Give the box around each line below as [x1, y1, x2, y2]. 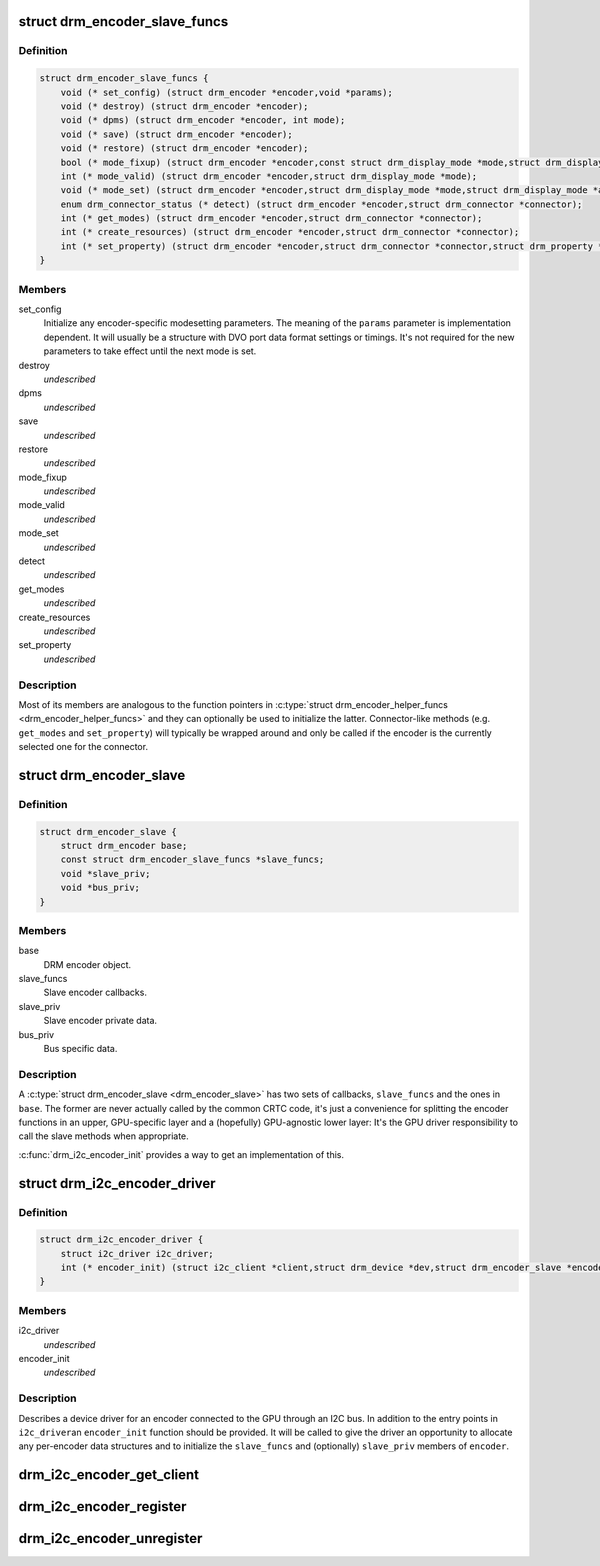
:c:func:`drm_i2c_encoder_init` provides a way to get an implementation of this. [18, 1148, 345, 1160]
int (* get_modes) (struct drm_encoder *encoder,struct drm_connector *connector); [60, 213, 483, 224]
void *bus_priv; [60, 882, 140, 894]
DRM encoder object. [43, 958, 132, 970]
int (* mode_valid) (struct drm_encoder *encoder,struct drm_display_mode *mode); [60, 170, 478, 182]
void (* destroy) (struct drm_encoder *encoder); [60, 100, 309, 112]
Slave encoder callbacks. [43, 986, 147, 999]
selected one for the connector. [18, 741, 149, 753]
